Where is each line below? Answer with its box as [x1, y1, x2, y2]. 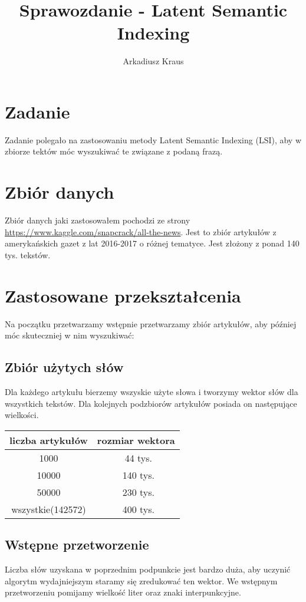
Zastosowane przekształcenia [5, 283, 241, 307]
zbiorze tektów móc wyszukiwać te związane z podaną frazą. [5, 145, 223, 157]
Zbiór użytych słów [5, 358, 124, 376]
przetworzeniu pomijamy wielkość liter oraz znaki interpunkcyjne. [5, 586, 241, 598]
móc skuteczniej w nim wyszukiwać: [5, 329, 134, 341]
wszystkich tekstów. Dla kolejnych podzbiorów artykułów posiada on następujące [5, 397, 297, 409]
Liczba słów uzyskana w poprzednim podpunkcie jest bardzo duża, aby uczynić [5, 563, 291, 575]
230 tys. [122, 485, 154, 499]
